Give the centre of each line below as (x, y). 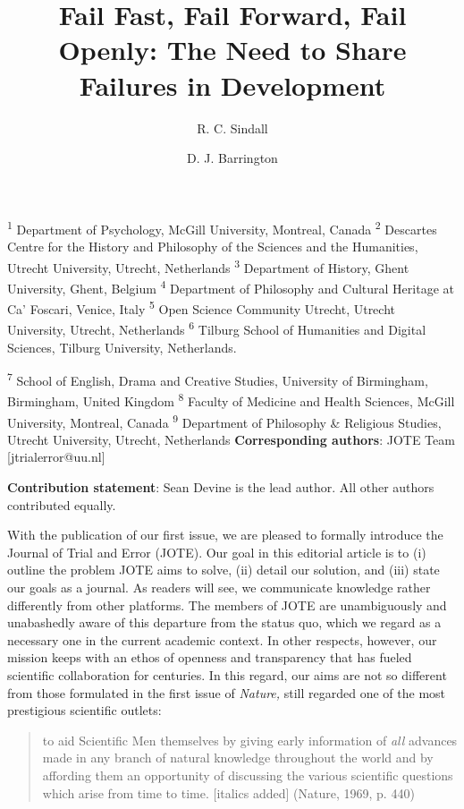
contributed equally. (62, 504)
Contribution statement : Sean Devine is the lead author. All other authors (221, 487)
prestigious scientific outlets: (84, 710)
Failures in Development (232, 85)
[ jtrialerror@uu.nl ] (56, 457)
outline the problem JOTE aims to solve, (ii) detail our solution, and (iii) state (224, 570)
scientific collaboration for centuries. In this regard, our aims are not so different (227, 675)
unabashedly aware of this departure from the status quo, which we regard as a (224, 622)
